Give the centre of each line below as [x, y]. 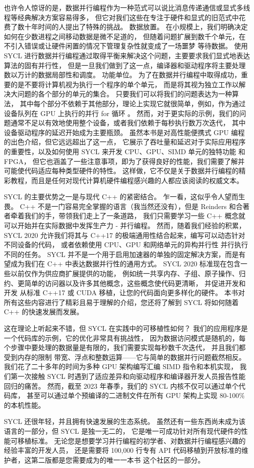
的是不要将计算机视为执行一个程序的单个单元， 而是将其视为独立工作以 [125, 84]
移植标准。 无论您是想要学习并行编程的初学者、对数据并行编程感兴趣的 [131, 440]
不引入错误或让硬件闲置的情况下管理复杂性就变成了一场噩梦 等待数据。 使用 [126, 46]
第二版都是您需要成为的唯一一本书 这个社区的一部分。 [118, 459]
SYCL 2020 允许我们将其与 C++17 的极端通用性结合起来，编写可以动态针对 [125, 235]
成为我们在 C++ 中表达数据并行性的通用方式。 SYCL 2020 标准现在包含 [126, 264]
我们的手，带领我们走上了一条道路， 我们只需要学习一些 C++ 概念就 [135, 216]
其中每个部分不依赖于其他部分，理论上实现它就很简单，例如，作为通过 [133, 103]
